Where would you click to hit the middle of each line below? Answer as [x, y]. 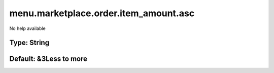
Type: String [29, 43]
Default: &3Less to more [48, 59]
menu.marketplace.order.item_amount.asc [102, 13]
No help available [27, 28]
